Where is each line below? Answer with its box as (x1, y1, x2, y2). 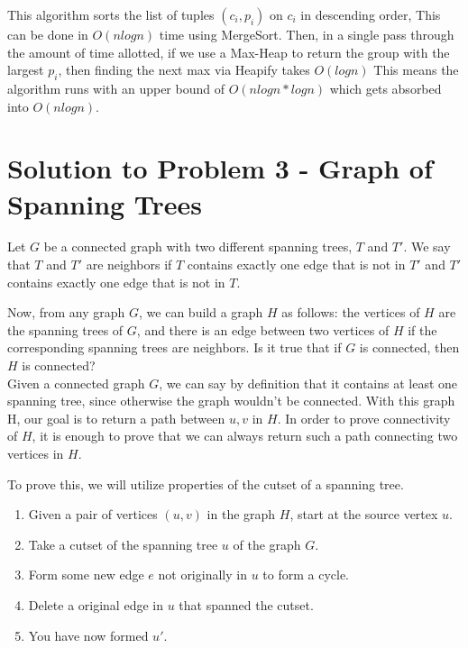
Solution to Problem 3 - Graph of (7, 150, 433, 187)
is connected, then (359, 338, 460, 357)
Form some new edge (28, 565, 144, 584)
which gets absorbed (329, 78, 442, 97)
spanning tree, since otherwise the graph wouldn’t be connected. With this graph (7, 391, 455, 410)
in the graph (206, 505, 276, 524)
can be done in (7, 25, 88, 43)
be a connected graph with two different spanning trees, (43, 237, 353, 256)
